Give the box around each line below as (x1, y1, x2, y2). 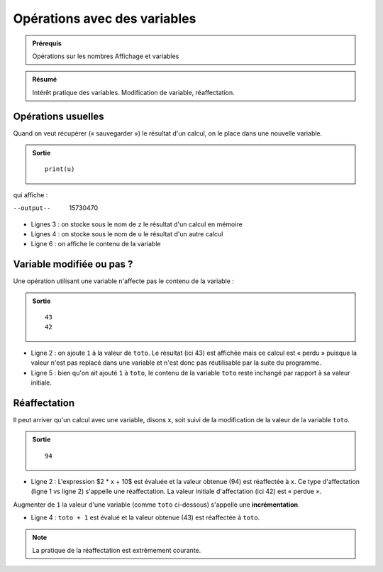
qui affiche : (13, 190, 48, 199)
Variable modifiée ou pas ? (13, 258, 133, 270)
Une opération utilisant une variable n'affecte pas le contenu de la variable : (13, 277, 234, 285)
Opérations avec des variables (13, 11, 196, 26)
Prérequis (32, 39, 62, 48)
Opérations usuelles (13, 110, 104, 122)
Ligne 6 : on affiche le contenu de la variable (30, 240, 161, 248)
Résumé (32, 75, 57, 84)
